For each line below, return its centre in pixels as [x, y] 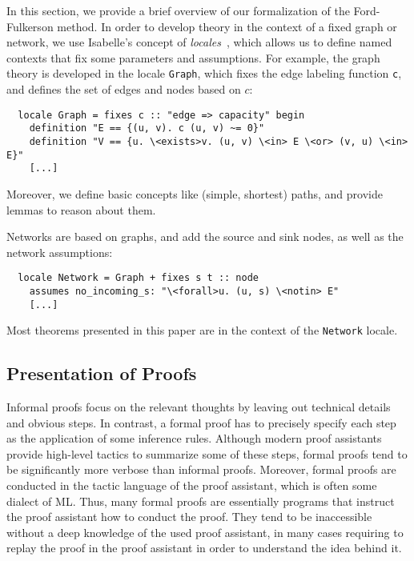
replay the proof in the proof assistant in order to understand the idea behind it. [204, 548]
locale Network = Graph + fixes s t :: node [138, 278]
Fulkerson [30, 26]
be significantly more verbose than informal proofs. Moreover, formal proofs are [201, 469]
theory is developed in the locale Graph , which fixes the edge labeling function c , [204, 73]
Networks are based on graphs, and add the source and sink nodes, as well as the [205, 236]
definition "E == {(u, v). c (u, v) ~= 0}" [147, 128]
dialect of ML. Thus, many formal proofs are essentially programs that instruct [201, 501]
